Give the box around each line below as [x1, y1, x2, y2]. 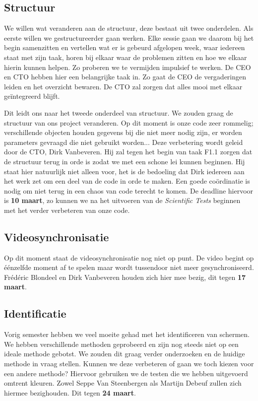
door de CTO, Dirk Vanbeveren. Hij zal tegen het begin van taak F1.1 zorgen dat [4, 146, 253, 157]
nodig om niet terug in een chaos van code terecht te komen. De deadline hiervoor [4, 185, 254, 196]
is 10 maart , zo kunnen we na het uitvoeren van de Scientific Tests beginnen [4, 195, 241, 205]
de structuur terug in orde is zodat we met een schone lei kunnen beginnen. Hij [4, 156, 245, 166]
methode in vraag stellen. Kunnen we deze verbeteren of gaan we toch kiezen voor [4, 358, 254, 369]
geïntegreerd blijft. [4, 91, 60, 101]
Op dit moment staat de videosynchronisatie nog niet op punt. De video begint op [4, 252, 254, 263]
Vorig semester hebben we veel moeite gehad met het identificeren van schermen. [4, 329, 250, 339]
